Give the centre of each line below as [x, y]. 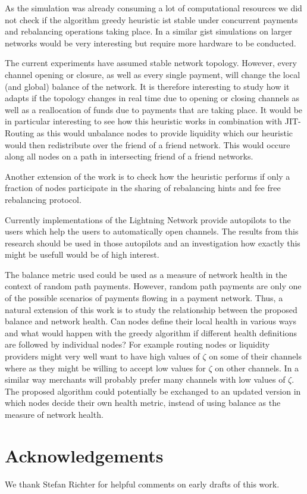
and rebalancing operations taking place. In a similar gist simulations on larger [148, 31]
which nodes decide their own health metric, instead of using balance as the [143, 403]
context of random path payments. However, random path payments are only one [153, 286]
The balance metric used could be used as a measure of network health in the [146, 274]
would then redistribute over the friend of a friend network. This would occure [148, 144]
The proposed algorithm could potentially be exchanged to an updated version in [153, 391]
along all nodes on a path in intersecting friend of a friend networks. [129, 156]
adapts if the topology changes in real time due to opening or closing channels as [152, 98]
